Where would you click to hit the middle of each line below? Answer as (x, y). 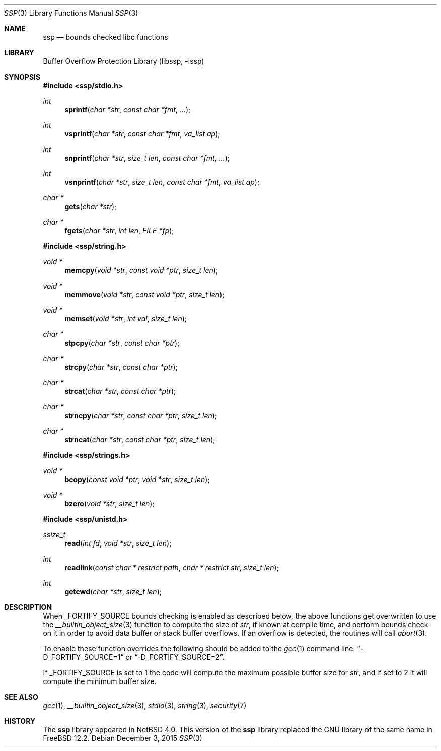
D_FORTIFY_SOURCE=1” (83, 657)
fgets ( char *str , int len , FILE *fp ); (119, 230)
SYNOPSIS (22, 77)
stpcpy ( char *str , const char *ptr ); (122, 343)
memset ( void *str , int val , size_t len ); (126, 319)
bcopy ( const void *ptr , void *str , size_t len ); (137, 479)
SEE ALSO (21, 697)
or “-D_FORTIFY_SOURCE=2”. (175, 657)
